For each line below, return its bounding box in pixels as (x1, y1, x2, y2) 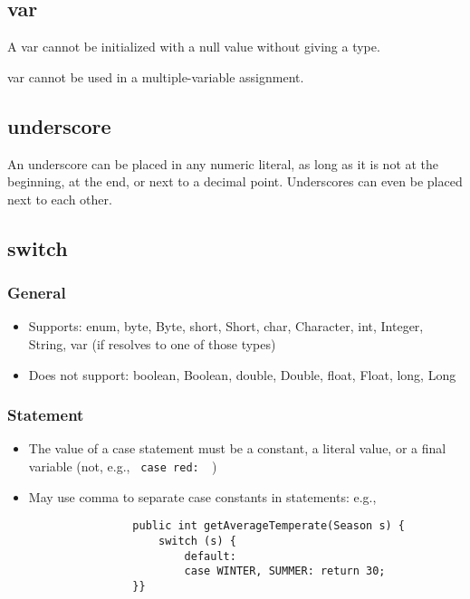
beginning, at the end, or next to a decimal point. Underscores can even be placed (7, 172, 463, 191)
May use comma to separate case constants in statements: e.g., (28, 487, 377, 506)
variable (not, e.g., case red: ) (28, 456, 217, 475)
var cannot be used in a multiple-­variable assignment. (7, 67, 304, 86)
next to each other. (7, 189, 112, 208)
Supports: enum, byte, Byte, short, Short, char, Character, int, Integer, (28, 317, 424, 336)
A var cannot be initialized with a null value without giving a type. (7, 37, 380, 56)
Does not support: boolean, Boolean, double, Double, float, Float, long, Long (28, 365, 456, 384)
